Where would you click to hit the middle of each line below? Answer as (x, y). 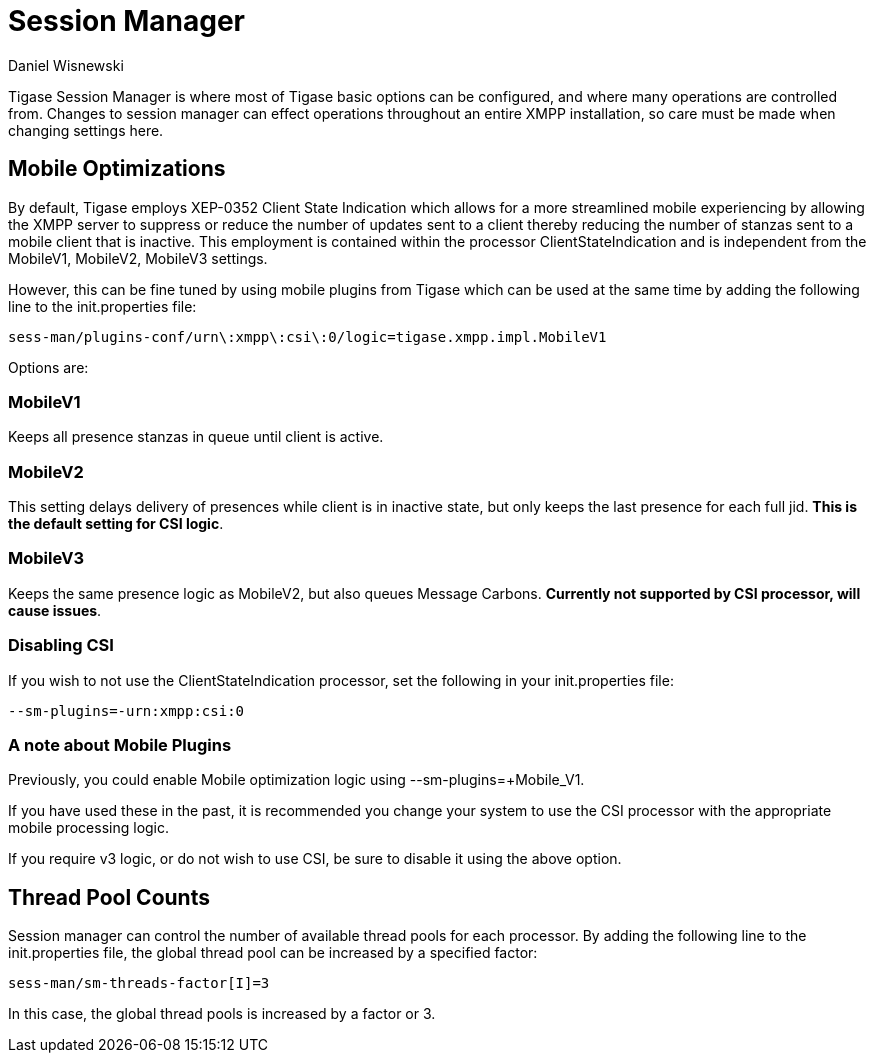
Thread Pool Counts (109, 897)
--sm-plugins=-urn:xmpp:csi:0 (126, 710)
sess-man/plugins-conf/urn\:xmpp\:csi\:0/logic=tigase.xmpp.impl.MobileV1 (307, 336)
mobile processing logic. (89, 828)
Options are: (48, 367)
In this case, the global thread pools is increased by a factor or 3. (222, 1014)
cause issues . (55, 610)
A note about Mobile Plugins (120, 744)
